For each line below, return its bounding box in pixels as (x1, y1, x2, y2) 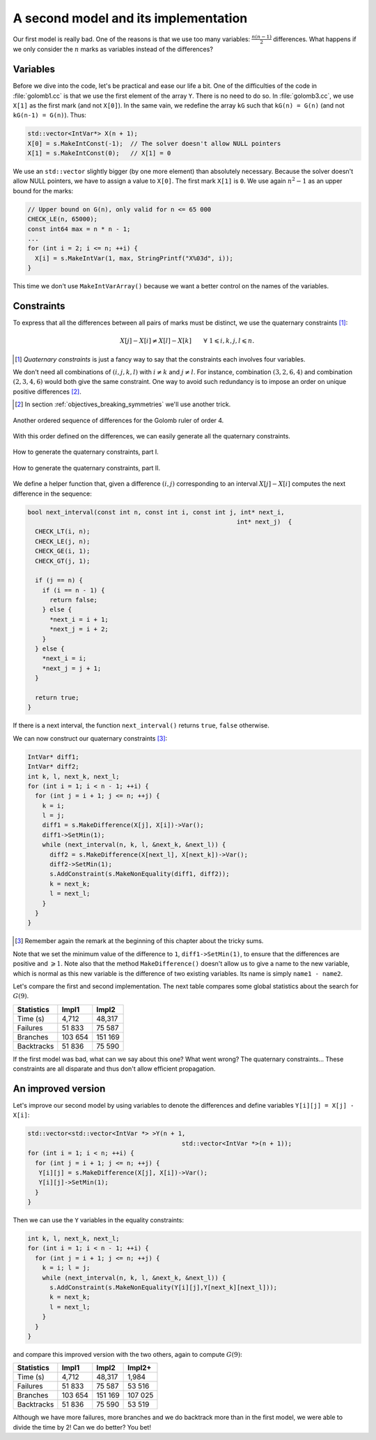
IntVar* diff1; (27, 752, 79, 761)
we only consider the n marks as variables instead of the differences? (13, 45, 214, 54)
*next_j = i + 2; (49, 625, 109, 633)
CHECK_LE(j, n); (35, 537, 91, 545)
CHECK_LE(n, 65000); (27, 215, 97, 223)
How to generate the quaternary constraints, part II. (13, 463, 161, 472)
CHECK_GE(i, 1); (35, 547, 91, 555)
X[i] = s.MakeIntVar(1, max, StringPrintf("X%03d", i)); (35, 254, 233, 262)
